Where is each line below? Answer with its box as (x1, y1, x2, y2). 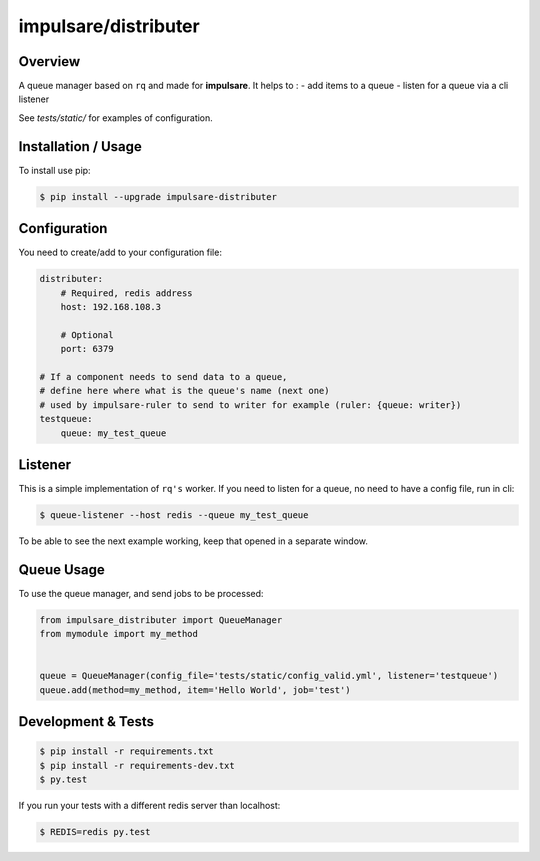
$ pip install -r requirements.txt (39, 746, 214, 757)
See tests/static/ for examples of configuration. (18, 111, 214, 124)
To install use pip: (18, 164, 91, 176)
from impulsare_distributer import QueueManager (39, 614, 283, 625)
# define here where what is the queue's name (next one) (39, 385, 330, 397)
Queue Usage (18, 561, 105, 578)
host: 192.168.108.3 (60, 301, 162, 312)
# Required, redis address (60, 287, 194, 299)
